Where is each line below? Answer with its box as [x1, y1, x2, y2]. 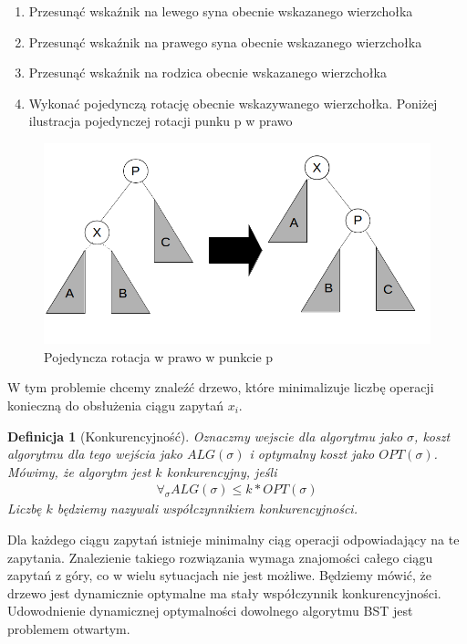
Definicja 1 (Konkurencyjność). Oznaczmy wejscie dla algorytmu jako [7, 426, 403, 445]
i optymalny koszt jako [249, 444, 375, 463]
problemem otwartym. [7, 619, 130, 638]
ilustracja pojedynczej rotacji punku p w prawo [28, 111, 293, 130]
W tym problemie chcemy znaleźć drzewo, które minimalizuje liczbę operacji [7, 378, 434, 397]
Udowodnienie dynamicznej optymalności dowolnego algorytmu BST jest [7, 601, 413, 620]
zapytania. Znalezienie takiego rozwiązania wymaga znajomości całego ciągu [7, 547, 433, 566]
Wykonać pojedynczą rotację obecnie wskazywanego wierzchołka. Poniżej [28, 93, 438, 112]
